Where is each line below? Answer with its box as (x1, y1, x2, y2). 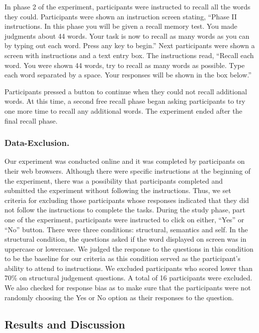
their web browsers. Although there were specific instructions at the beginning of (4, 165, 251, 176)
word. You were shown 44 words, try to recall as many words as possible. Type (4, 60, 245, 70)
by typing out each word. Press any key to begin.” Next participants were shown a (4, 40, 255, 51)
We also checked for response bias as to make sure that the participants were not (4, 282, 251, 293)
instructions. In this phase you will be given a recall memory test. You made (4, 21, 238, 31)
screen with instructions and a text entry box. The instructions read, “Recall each (4, 50, 254, 60)
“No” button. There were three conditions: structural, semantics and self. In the (4, 224, 248, 234)
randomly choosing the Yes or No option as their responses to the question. (4, 292, 234, 302)
